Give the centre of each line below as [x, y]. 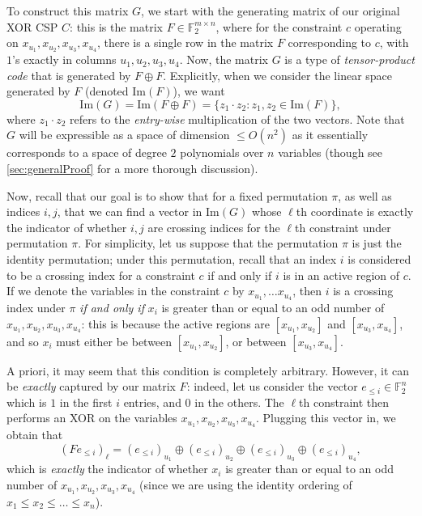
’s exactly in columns [64, 59]
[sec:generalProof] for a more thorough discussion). [132, 169]
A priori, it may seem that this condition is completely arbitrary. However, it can [208, 370]
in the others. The [239, 402]
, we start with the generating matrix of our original [271, 11]
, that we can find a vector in [130, 211]
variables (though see [330, 152]
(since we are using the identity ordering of [246, 484]
